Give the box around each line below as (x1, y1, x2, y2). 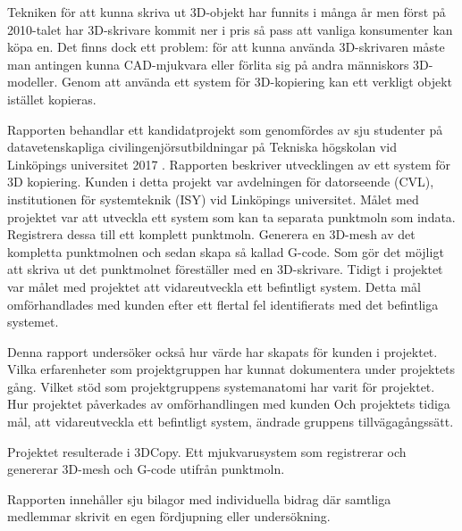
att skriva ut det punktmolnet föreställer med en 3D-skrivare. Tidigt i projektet (7, 260, 443, 278)
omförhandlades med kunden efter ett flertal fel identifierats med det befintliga (7, 295, 439, 313)
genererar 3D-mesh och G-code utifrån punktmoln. (7, 460, 285, 478)
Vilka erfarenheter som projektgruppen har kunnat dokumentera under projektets (7, 360, 456, 378)
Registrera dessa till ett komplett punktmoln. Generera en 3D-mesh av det (7, 225, 416, 244)
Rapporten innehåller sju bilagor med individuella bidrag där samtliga (7, 489, 391, 508)
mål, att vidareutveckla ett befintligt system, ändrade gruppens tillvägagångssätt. (7, 412, 454, 431)
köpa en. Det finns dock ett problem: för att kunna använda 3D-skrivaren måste (7, 37, 445, 56)
